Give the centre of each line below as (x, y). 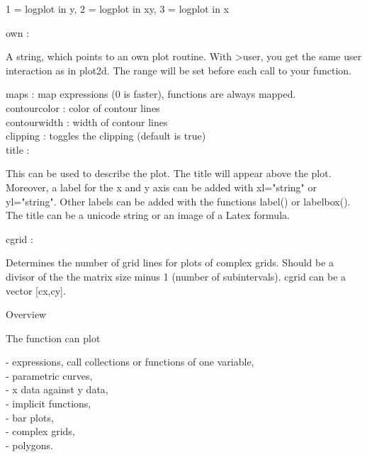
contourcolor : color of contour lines (83, 107)
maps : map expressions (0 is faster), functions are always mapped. (151, 94)
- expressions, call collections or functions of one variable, (130, 362)
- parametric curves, (49, 375)
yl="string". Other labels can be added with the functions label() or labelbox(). (178, 201)
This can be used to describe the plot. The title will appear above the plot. (169, 173)
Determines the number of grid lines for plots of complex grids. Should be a (170, 263)
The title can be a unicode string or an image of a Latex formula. (148, 215)
